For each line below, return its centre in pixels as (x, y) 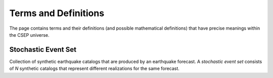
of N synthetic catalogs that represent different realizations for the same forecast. (94, 68)
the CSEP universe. (30, 35)
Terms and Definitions (57, 13)
